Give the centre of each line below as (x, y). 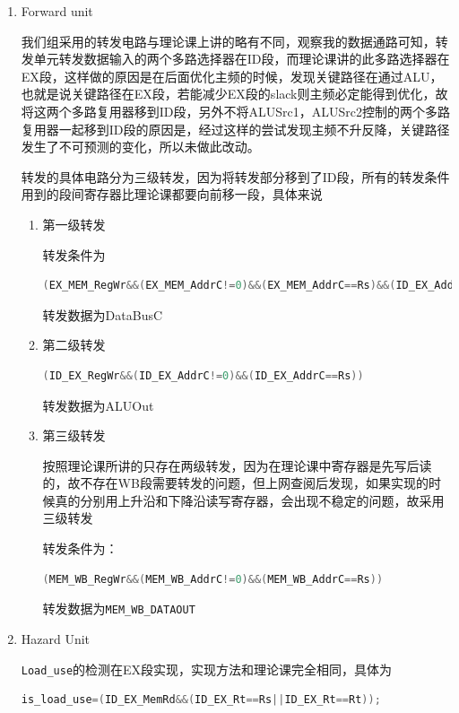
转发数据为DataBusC (103, 314)
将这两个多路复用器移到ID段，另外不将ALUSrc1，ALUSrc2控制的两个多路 (236, 111)
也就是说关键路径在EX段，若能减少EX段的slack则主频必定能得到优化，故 (234, 94)
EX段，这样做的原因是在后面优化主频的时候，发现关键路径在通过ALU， (232, 76)
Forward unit (57, 11)
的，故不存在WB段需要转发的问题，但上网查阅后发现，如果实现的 (235, 483)
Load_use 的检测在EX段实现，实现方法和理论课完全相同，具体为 (207, 669)
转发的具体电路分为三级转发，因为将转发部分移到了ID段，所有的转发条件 (235, 176)
